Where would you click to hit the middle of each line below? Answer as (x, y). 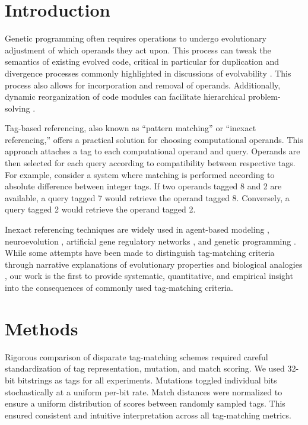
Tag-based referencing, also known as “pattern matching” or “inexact (131, 128)
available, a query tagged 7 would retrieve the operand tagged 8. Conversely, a (147, 197)
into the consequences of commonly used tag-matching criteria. (119, 287)
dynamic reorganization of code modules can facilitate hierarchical (125, 96)
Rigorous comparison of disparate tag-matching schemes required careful (136, 356)
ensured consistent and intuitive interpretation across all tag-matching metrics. (148, 415)
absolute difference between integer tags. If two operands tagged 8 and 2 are (143, 186)
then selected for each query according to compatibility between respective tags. (150, 163)
